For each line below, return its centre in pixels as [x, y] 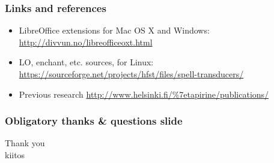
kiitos [15, 155]
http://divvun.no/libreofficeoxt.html [86, 42]
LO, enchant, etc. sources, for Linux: [86, 62]
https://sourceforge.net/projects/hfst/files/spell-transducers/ [131, 74]
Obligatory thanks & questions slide [94, 121]
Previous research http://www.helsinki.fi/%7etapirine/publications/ [144, 94]
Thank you [25, 143]
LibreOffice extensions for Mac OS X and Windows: [114, 30]
